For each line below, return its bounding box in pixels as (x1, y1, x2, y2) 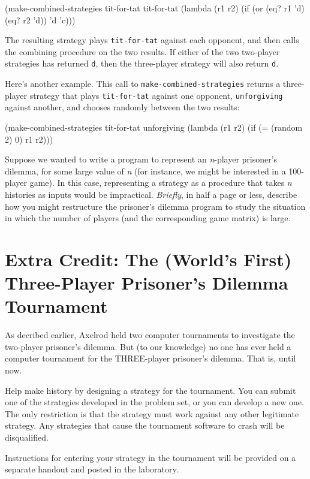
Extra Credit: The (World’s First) (5, 246, 292, 271)
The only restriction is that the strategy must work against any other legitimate (5, 407, 299, 420)
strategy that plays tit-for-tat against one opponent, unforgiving (29, 89, 283, 101)
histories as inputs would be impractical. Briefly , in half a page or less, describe (5, 188, 297, 200)
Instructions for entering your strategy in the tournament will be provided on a (5, 451, 296, 463)
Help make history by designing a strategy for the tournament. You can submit (5, 384, 296, 396)
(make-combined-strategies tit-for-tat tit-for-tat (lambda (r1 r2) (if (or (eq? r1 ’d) (5, 2, 305, 14)
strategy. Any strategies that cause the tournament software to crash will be (5, 419, 285, 432)
